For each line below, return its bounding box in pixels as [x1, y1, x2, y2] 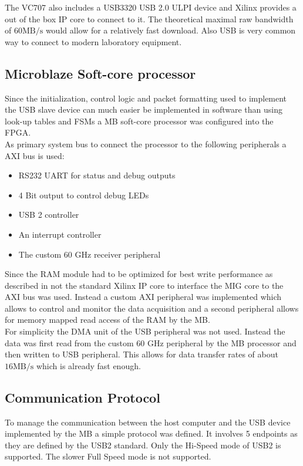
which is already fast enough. [36, 359, 141, 372]
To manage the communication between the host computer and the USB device [5, 416, 291, 428]
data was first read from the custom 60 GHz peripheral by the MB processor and [5, 336, 297, 349]
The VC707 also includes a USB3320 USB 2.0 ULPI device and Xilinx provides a [5, 1, 297, 13]
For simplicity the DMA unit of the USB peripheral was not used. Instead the [5, 325, 285, 337]
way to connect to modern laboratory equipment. [5, 35, 182, 48]
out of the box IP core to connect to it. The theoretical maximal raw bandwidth [5, 12, 294, 25]
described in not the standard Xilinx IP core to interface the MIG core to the [5, 279, 284, 291]
